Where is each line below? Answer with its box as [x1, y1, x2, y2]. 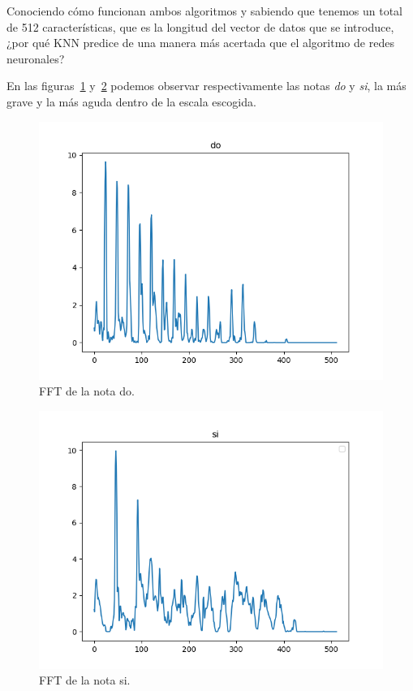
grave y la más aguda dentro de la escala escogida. [6, 93, 256, 110]
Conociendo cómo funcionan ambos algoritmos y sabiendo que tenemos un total [6, 2, 403, 19]
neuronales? [6, 50, 65, 67]
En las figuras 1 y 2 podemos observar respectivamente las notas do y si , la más [6, 77, 407, 94]
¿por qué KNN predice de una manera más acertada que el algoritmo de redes [6, 34, 394, 51]
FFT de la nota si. [39, 672, 131, 689]
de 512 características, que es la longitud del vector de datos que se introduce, [6, 18, 394, 35]
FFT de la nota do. [39, 382, 135, 399]
